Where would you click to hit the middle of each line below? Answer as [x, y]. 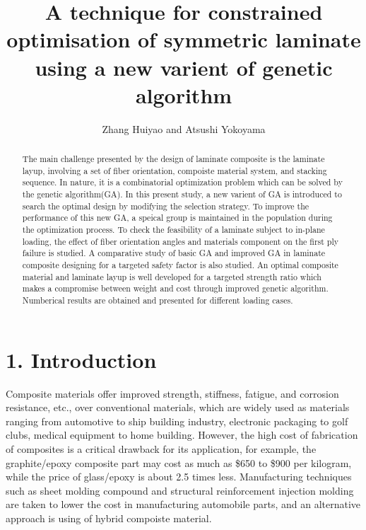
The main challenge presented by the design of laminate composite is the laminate [173, 159]
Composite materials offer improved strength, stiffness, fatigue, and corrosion [172, 393]
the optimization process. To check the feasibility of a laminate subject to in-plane [173, 230]
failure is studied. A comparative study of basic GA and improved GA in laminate [174, 253]
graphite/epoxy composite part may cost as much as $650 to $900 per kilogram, [179, 462]
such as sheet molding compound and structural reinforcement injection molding [180, 490]
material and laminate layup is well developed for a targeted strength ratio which [172, 276]
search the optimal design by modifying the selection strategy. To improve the [166, 206]
